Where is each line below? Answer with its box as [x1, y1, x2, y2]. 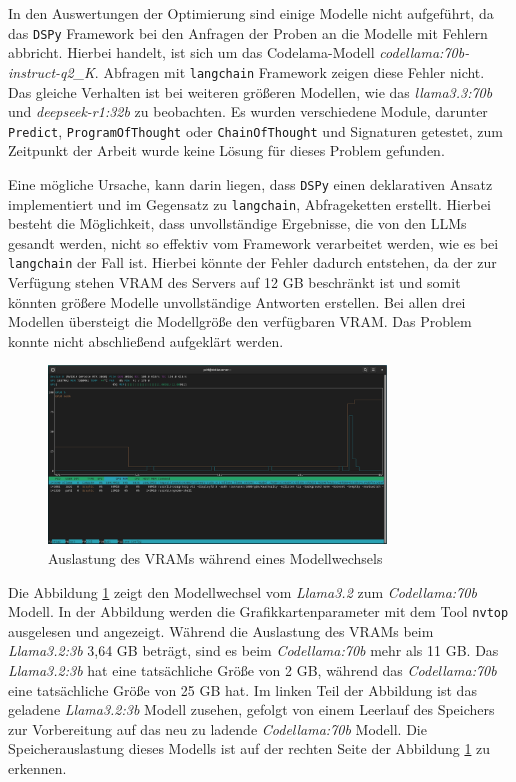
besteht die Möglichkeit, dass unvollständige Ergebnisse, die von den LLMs [8, 213, 467, 234]
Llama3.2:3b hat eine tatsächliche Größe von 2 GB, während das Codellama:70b [8, 659, 497, 680]
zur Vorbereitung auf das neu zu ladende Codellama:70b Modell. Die [8, 718, 427, 739]
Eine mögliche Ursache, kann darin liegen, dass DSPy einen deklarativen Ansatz [8, 173, 493, 194]
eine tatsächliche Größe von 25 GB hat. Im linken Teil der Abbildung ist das [8, 679, 477, 700]
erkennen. [8, 757, 67, 778]
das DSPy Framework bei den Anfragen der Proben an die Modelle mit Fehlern [8, 22, 488, 43]
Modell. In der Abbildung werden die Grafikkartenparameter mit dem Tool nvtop [8, 601, 509, 622]
